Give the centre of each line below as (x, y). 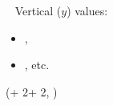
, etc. (37, 65)
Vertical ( (38, 10)
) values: (87, 10)
